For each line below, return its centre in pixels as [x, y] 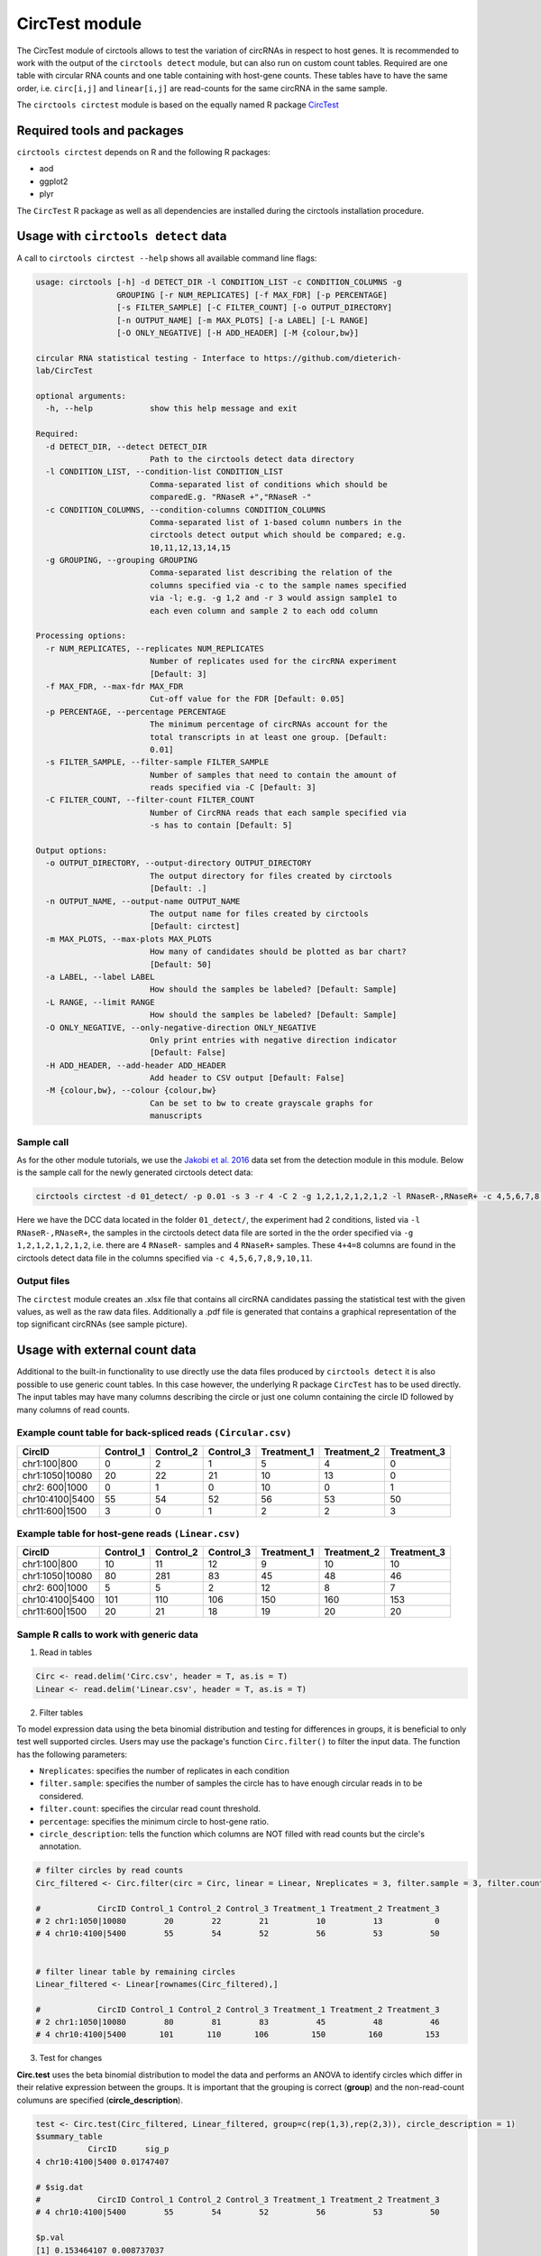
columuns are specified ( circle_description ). [100, 2100]
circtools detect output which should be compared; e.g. [278, 535]
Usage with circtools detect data [122, 236]
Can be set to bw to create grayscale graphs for [261, 1103]
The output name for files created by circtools [259, 914]
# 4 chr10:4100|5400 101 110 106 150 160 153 [238, 2034]
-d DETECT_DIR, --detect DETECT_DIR [126, 446]
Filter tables [61, 1712]
